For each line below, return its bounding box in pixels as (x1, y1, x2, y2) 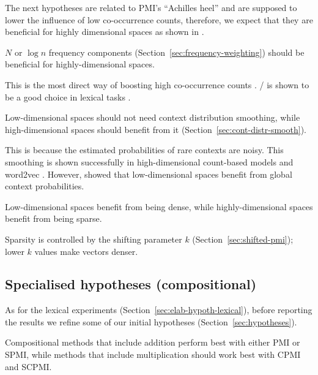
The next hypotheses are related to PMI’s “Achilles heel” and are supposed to (5, 1, 297, 13)
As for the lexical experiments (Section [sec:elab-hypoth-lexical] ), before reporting (5, 303, 312, 316)
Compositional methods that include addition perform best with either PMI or (5, 336, 300, 349)
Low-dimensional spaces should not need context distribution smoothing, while (5, 111, 300, 124)
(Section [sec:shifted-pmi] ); (192, 232, 294, 245)
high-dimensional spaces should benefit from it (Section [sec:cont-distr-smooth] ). (5, 123, 306, 135)
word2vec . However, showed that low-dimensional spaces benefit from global (5, 167, 292, 180)
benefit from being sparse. (5, 212, 102, 225)
